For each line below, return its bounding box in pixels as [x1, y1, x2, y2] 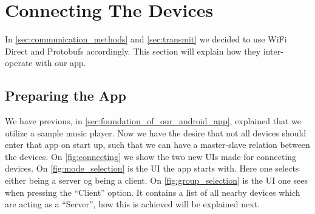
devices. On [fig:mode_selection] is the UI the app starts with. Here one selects [5, 162, 299, 175]
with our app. [35, 56, 86, 69]
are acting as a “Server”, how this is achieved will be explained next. [5, 198, 260, 210]
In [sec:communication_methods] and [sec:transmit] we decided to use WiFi [5, 33, 287, 45]
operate [5, 56, 33, 69]
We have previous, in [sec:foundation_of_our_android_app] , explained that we [5, 115, 302, 127]
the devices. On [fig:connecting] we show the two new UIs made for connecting [5, 150, 297, 162]
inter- [263, 44, 283, 57]
